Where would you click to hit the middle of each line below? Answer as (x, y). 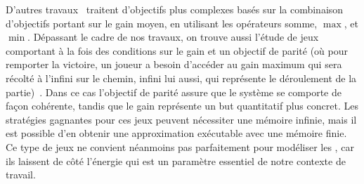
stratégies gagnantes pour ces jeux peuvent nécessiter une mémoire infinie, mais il (181, 119)
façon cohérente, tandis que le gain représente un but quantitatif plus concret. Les (182, 106)
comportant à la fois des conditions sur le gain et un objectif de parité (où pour (177, 50)
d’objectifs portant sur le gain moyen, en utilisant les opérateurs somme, (162, 23)
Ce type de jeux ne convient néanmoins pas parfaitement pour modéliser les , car (180, 146)
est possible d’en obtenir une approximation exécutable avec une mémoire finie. (176, 133)
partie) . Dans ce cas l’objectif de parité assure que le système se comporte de (174, 92)
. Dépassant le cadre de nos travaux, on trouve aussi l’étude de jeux (173, 37)
